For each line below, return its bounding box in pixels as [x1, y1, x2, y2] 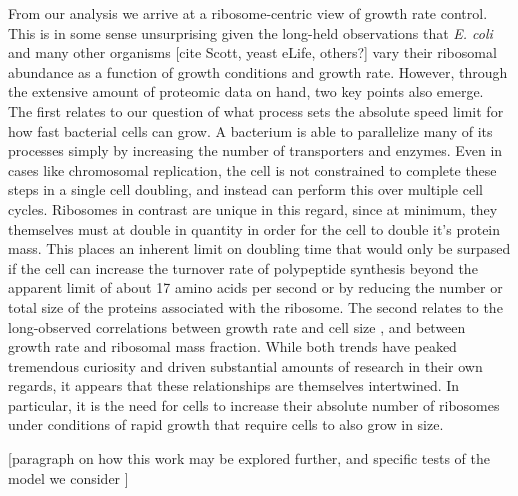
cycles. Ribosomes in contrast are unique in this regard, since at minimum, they [8, 198, 498, 219]
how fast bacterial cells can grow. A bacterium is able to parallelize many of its [8, 120, 493, 141]
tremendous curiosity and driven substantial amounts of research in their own [8, 355, 483, 376]
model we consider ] [8, 467, 129, 488]
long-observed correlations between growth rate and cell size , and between [8, 316, 466, 337]
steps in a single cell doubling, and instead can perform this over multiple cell [8, 179, 483, 200]
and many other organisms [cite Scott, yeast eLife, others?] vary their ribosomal [8, 42, 497, 63]
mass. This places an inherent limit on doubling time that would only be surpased [8, 238, 511, 259]
